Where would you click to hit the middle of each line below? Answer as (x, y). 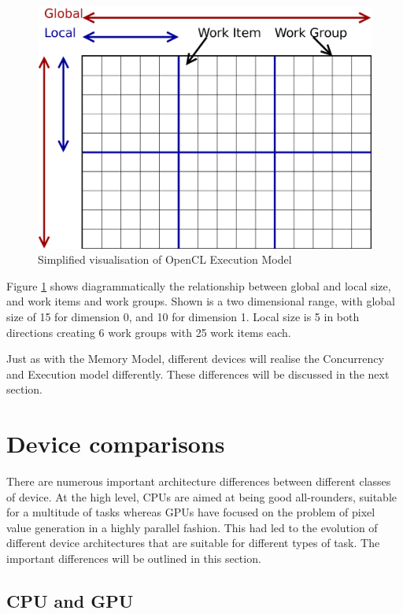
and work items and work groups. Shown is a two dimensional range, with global (201, 301)
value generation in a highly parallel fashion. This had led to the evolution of (192, 527)
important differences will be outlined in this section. (134, 559)
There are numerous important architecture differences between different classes (199, 481)
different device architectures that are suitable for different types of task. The (193, 543)
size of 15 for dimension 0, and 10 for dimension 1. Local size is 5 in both (183, 317)
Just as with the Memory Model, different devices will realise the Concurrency (195, 359)
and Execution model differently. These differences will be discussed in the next (198, 374)
